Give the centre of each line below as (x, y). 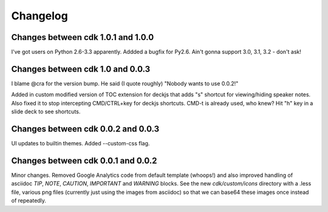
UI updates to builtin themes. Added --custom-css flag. (80, 144)
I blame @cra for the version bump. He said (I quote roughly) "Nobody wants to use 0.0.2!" (125, 83)
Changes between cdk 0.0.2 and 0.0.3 (85, 129)
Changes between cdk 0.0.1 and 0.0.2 (84, 161)
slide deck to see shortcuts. (46, 111)
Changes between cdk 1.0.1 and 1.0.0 (83, 37)
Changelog (39, 16)
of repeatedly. (29, 200)
